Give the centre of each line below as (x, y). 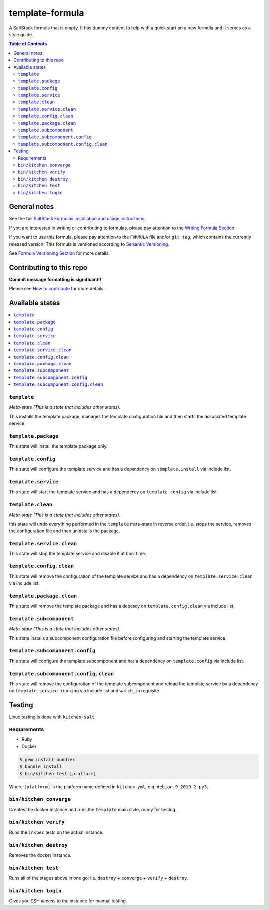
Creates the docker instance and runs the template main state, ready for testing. (93, 809)
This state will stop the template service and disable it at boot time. (78, 553)
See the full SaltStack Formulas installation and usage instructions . (78, 219)
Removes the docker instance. (40, 855)
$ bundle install (41, 767)
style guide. (21, 34)
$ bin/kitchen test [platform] (58, 774)
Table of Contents (28, 44)
